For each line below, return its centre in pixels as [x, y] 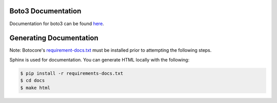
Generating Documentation [54, 38]
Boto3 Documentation [45, 11]
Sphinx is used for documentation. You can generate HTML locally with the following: [100, 59]
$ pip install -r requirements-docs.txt [72, 73]
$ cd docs [33, 80]
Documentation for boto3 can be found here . [57, 24]
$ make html [35, 88]
